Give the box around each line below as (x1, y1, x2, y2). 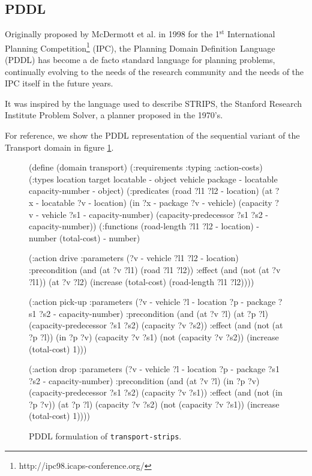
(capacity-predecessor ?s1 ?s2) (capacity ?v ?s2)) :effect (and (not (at (29, 319, 283, 331)
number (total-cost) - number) (29, 231, 140, 244)
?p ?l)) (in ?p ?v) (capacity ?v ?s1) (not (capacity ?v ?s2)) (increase (29, 330, 279, 343)
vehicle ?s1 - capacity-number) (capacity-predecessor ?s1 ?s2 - (41, 208, 269, 220)
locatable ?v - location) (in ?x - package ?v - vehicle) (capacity (41, 196, 272, 208)
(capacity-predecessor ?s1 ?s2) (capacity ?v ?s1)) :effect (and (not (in (29, 386, 283, 399)
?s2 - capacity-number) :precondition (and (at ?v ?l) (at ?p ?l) (39, 307, 268, 319)
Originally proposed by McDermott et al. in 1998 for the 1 (5, 28, 220, 40)
